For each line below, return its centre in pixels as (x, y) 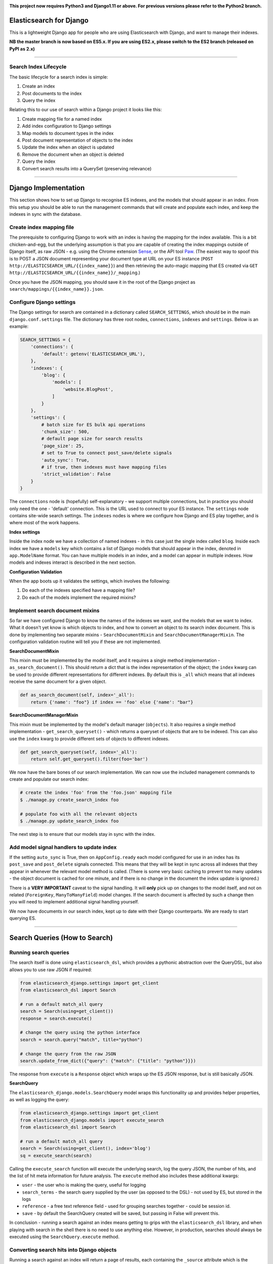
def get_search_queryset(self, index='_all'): (79, 752)
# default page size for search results (92, 439)
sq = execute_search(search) (56, 1156)
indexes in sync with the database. (45, 214)
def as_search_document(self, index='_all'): (77, 695)
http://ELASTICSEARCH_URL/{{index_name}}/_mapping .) (75, 273)
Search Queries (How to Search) (61, 938)
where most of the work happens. (44, 523)
